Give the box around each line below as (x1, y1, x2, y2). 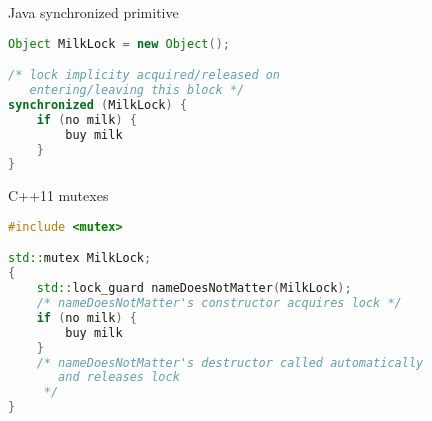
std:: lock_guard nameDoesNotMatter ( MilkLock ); (36, 281, 352, 296)
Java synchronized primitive (8, 2, 179, 22)
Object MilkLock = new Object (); (8, 36, 230, 51)
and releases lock (58, 370, 180, 385)
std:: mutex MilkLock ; (8, 251, 152, 266)
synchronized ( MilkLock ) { (8, 97, 188, 112)
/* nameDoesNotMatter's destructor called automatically (36, 355, 424, 370)
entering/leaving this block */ (29, 83, 245, 97)
